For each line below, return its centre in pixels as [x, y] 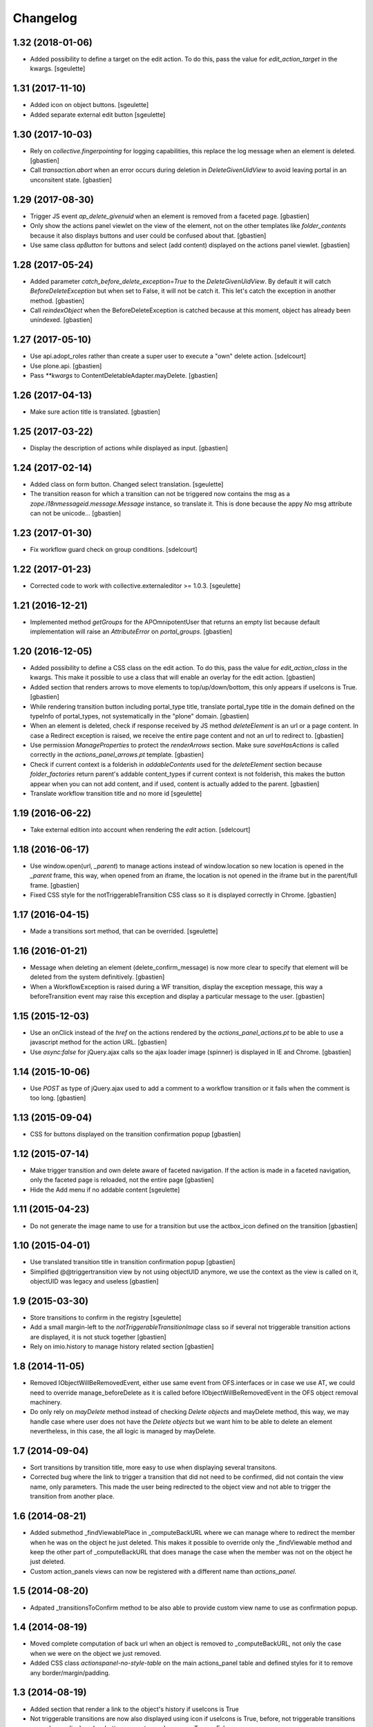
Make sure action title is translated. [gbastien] [95, 412]
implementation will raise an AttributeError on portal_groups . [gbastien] [131, 631]
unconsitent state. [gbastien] [71, 180]
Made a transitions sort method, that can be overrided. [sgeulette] [124, 931]
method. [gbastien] [57, 300]
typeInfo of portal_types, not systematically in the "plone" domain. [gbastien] [140, 716]
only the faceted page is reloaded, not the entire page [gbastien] [122, 1180]
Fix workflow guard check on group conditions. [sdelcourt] [114, 549]
